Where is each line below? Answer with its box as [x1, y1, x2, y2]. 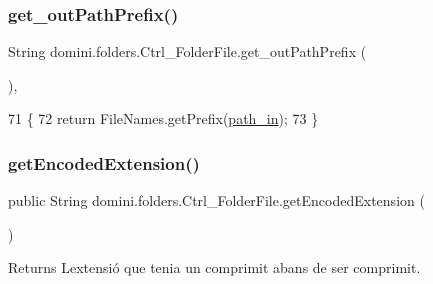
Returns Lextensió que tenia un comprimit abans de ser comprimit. [8, 257, 421, 278]
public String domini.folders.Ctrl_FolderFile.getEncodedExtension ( [8, 190, 425, 211]
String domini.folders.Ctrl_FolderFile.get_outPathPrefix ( [8, 41, 367, 62]
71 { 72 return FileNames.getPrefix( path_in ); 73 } [8, 108, 319, 129]
